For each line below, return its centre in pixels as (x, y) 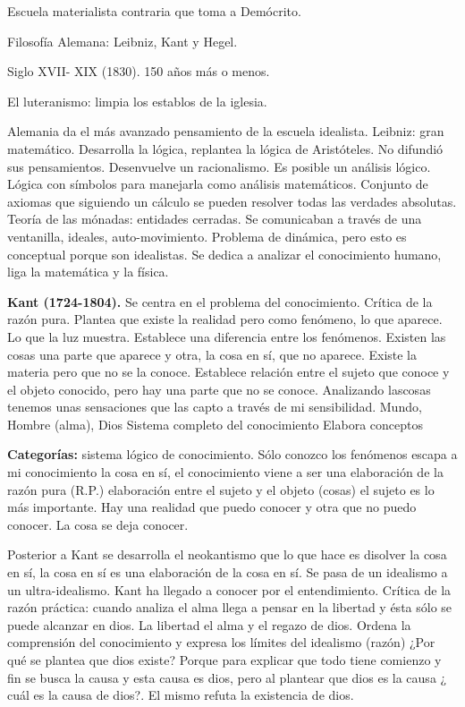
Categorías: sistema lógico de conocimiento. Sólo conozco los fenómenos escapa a (232, 454)
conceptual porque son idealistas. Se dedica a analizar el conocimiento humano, (224, 254)
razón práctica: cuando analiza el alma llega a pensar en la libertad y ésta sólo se (230, 607)
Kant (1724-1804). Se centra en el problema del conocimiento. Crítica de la (220, 301)
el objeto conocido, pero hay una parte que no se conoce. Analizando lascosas (219, 389)
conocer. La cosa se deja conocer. (98, 524)
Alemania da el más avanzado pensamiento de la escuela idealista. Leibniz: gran (226, 131)
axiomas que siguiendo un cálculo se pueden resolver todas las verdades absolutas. (232, 201)
